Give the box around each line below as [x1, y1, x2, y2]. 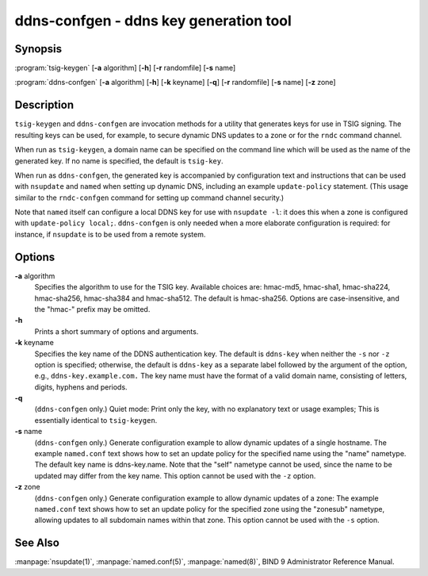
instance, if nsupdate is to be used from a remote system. [14, 229, 206, 239]
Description [14, 98, 75, 112]
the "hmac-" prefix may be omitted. [34, 304, 151, 313]
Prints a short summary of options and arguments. [34, 326, 199, 336]
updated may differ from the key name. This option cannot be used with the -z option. [34, 470, 316, 480]
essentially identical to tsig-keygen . [34, 415, 158, 424]
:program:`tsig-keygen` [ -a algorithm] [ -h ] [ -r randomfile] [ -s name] [14, 63, 236, 73]
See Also [14, 536, 59, 550]
